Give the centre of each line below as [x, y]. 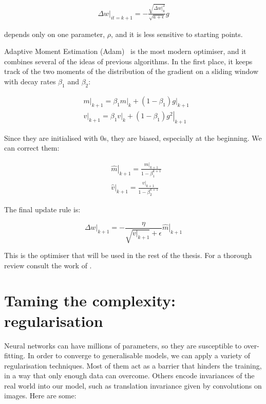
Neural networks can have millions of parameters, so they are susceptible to [123, 345]
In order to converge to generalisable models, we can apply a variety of [139, 355]
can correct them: [32, 148]
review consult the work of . [48, 265]
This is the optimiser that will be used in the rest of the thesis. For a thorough [128, 255]
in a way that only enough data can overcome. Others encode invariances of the [129, 375]
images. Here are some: [40, 396]
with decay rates [30, 81]
